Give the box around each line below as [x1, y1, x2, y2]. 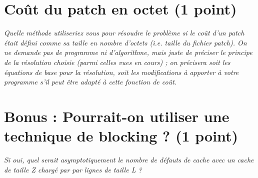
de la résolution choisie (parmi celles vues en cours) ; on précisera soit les [4, 56, 230, 67]
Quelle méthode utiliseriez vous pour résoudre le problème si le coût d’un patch [4, 27, 244, 38]
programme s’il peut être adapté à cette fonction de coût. [4, 76, 177, 87]
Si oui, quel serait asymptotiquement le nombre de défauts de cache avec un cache [4, 154, 254, 164]
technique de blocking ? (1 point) [4, 125, 238, 146]
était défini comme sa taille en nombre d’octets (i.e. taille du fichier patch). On [4, 37, 247, 47]
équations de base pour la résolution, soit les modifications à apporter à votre [4, 66, 239, 77]
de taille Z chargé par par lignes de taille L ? [4, 164, 142, 174]
